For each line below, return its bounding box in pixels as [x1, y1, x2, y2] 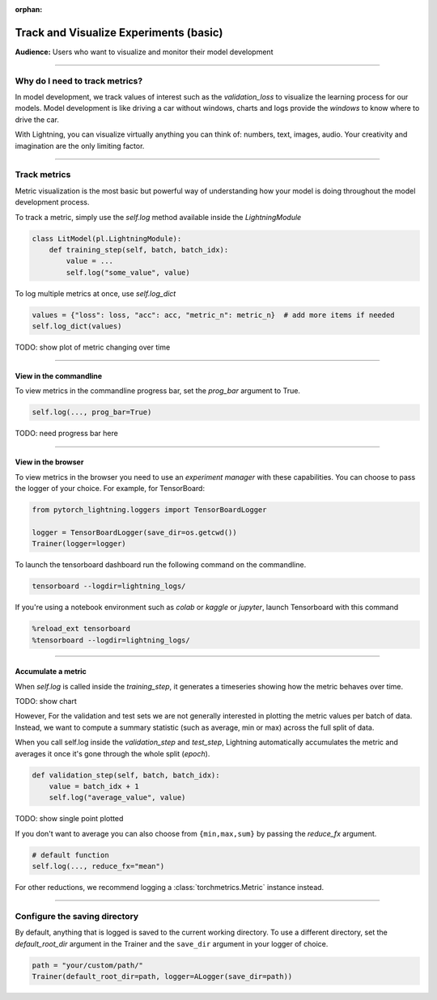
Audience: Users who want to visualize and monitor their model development [15, 47, 274, 57]
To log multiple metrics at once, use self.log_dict [15, 288, 176, 299]
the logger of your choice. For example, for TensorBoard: [15, 484, 206, 494]
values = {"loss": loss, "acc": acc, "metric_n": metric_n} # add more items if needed [32, 310, 396, 320]
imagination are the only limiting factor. [15, 141, 145, 150]
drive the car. [15, 114, 60, 125]
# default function [32, 850, 109, 859]
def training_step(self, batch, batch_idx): [49, 245, 229, 254]
